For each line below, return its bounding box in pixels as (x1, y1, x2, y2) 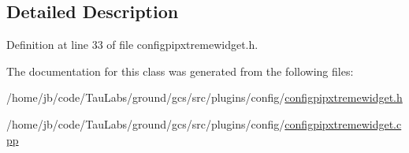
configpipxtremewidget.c (284, 115, 402, 132)
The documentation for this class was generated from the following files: (6, 62, 354, 79)
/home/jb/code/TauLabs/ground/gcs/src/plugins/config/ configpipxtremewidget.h (6, 89, 403, 106)
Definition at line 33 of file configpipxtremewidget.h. (6, 36, 258, 53)
